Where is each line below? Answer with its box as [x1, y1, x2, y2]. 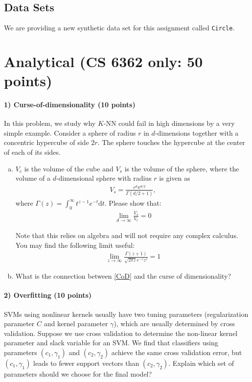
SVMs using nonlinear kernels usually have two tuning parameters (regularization [4, 309, 249, 319]
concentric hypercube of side [4, 137, 89, 147]
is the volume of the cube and [24, 163, 114, 173]
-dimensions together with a [155, 127, 239, 138]
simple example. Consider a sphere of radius [4, 127, 136, 138]
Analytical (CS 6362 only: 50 [4, 51, 203, 72]
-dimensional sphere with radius [56, 173, 152, 183]
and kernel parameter [44, 318, 108, 329]
